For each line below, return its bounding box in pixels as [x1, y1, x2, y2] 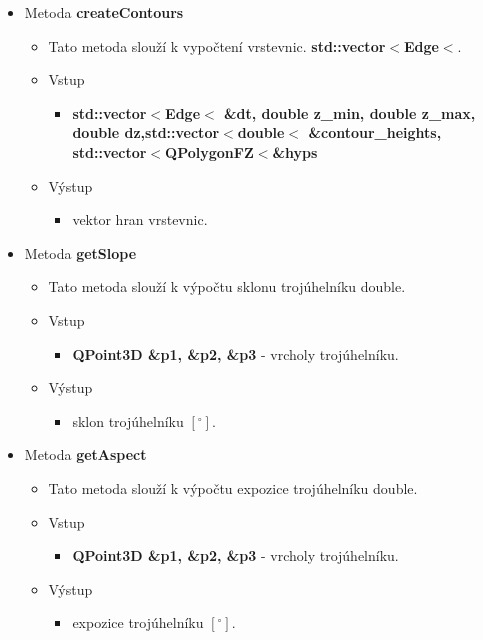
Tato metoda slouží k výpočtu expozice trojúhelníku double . [48, 477, 418, 498]
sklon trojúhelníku [72, 410, 184, 431]
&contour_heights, [308, 122, 442, 143]
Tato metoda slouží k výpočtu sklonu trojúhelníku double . [48, 276, 406, 297]
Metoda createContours [24, 2, 184, 22]
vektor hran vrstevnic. [72, 209, 208, 230]
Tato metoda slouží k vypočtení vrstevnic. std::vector [48, 35, 386, 56]
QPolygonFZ [165, 141, 254, 162]
